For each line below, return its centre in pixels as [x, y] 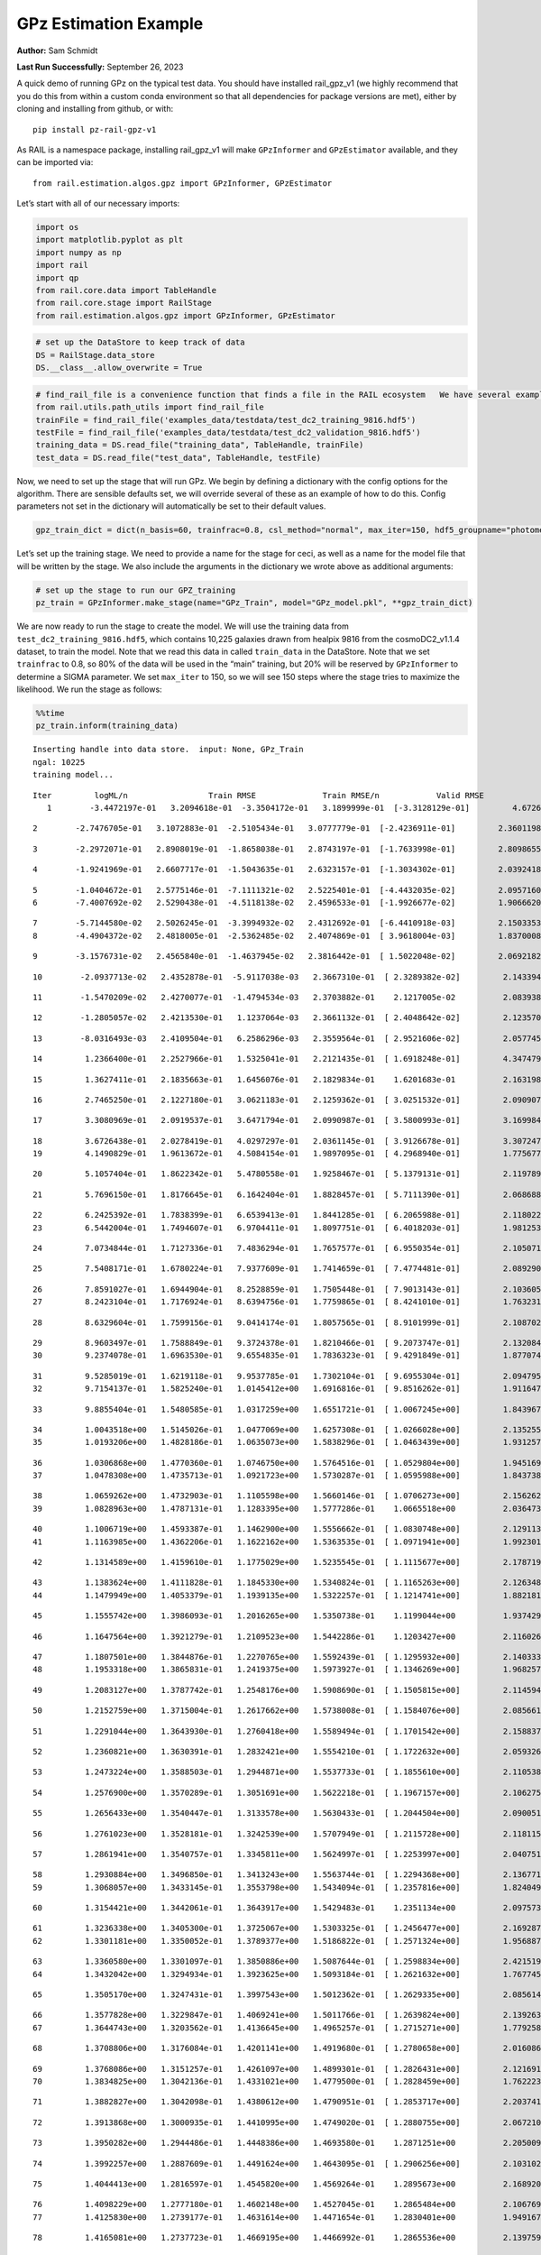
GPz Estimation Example [110, 23]
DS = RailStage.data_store [95, 355]
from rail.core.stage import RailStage [124, 303]
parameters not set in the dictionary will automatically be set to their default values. [171, 506]
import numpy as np [78, 252]
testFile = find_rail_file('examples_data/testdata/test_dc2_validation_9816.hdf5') [228, 432]
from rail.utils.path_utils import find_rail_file [150, 407]
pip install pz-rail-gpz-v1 [95, 129]
